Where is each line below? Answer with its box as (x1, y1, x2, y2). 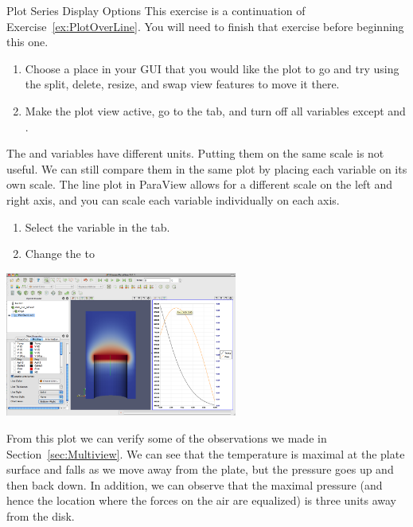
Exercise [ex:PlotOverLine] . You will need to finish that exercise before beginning (6, 18, 404, 34)
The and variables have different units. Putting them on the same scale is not (6, 145, 384, 162)
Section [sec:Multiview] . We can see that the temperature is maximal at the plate (6, 445, 405, 462)
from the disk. (6, 508, 75, 524)
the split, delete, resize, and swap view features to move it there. (25, 76, 340, 92)
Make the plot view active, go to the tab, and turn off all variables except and (25, 102, 406, 119)
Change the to (25, 245, 95, 262)
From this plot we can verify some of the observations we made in (6, 430, 327, 447)
